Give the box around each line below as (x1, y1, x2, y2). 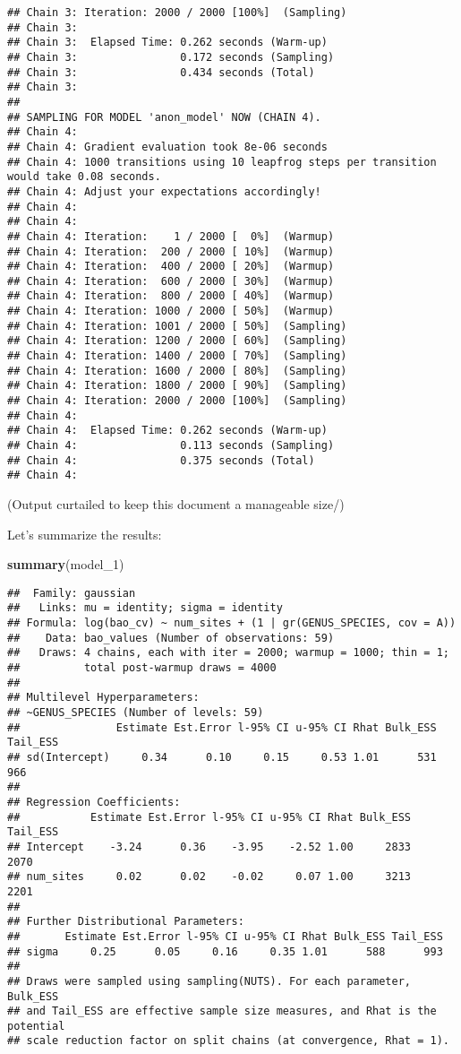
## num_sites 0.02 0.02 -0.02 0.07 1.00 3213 (7, 870, 412, 884)
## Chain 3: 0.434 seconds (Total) (7, 65, 315, 79)
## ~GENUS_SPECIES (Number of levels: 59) (7, 706, 264, 720)
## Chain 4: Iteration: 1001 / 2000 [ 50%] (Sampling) (7, 319, 347, 333)
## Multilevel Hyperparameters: (7, 691, 200, 704)
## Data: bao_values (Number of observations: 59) (7, 631, 335, 644)
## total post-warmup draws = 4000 (7, 661, 277, 675)
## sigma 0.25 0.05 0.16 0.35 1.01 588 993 (7, 945, 443, 958)
